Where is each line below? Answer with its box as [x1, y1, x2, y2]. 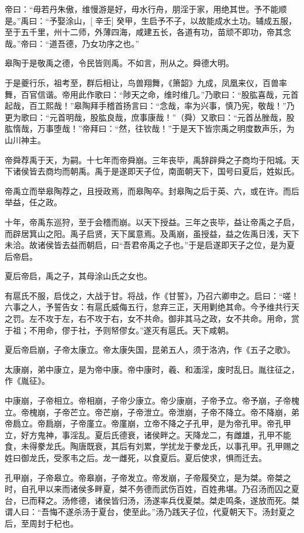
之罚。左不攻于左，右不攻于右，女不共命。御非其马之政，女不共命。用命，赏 [5, 312, 299, 325]
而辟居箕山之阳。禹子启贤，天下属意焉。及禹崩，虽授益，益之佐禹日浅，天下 [5, 227, 299, 239]
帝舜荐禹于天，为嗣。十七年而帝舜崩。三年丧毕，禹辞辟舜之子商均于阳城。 [5, 153, 291, 166]
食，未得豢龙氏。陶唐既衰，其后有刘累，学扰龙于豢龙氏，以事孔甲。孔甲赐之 [5, 440, 299, 452]
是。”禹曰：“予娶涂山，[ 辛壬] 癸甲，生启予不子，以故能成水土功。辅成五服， [5, 14, 297, 26]
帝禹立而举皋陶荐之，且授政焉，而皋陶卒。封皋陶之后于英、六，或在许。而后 [5, 184, 299, 197]
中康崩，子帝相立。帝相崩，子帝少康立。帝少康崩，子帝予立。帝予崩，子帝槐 [5, 394, 299, 407]
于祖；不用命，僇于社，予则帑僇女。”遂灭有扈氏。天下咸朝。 [5, 324, 234, 336]
